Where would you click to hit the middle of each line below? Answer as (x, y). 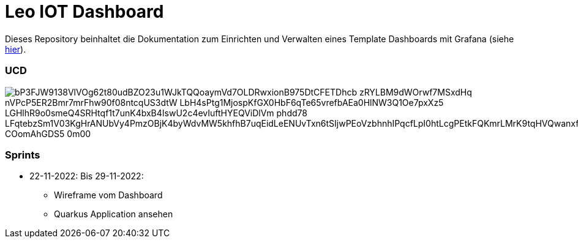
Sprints (23, 155)
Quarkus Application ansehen (114, 214)
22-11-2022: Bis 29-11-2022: (87, 176)
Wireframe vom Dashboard (108, 195)
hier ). (16, 49)
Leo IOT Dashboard (84, 12)
